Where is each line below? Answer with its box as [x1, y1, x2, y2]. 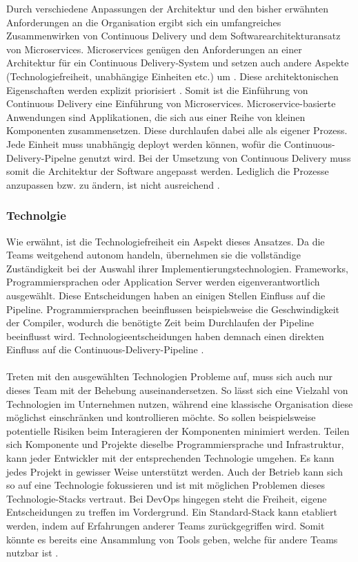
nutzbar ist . [6, 545, 59, 560]
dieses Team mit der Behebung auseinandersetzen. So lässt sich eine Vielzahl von [6, 383, 348, 397]
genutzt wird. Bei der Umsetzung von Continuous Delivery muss [79, 150, 351, 165]
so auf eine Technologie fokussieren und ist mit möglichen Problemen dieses [6, 478, 325, 492]
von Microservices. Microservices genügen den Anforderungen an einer [6, 41, 302, 56]
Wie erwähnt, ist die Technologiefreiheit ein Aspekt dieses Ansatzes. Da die [6, 234, 325, 248]
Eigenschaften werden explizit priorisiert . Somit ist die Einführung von [6, 82, 308, 97]
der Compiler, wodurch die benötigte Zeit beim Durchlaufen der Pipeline [6, 315, 314, 330]
